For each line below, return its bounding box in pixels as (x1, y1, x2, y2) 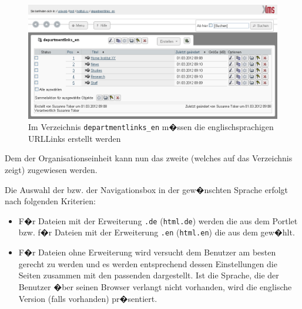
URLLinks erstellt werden (28, 132, 121, 144)
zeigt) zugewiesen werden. (5, 164, 98, 176)
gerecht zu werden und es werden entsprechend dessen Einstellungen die (18, 257, 277, 270)
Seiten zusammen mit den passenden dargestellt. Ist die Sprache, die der (18, 269, 279, 281)
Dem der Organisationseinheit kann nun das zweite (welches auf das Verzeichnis (5, 152, 293, 164)
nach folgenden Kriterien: (5, 195, 96, 207)
